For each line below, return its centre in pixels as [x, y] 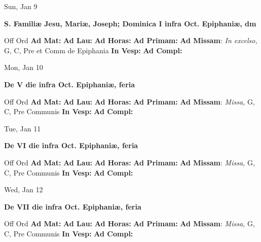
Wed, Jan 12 [24, 189]
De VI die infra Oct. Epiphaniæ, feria [71, 145]
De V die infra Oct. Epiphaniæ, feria [70, 84]
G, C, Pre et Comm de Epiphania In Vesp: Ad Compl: [93, 50]
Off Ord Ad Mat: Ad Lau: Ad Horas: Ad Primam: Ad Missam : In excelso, [131, 40]
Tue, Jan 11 [23, 128]
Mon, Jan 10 [24, 67]
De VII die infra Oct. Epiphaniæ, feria [73, 206]
